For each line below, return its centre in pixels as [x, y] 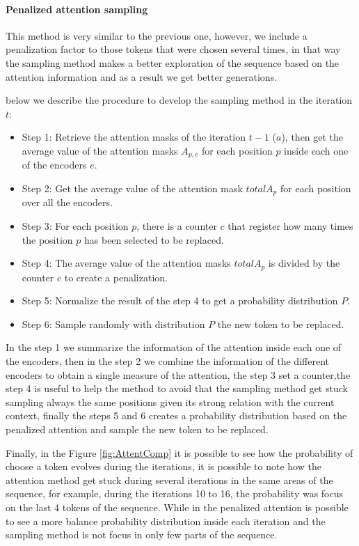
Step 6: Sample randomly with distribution [113, 323]
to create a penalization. [116, 277]
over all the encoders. [67, 202]
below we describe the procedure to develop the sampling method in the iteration [179, 100]
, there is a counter [177, 226]
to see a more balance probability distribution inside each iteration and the [166, 521]
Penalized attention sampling [77, 9]
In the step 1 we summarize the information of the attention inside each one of [174, 347]
